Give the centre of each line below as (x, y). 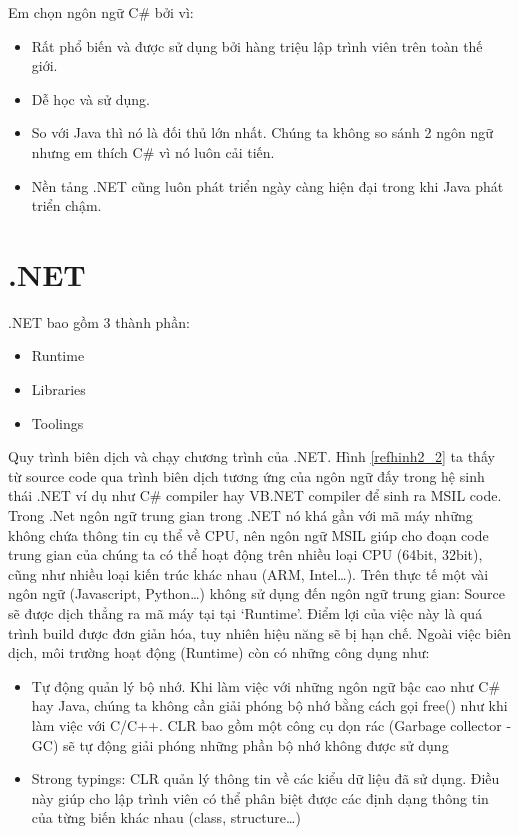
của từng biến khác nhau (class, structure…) (166, 817)
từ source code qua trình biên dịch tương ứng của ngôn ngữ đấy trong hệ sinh (246, 475)
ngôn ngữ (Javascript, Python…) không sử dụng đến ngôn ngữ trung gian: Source (257, 593)
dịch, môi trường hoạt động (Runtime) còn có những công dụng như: (219, 652)
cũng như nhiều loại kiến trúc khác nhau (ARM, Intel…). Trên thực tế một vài (248, 573)
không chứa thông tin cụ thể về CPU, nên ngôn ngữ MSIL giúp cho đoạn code (248, 534)
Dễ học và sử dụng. (90, 98)
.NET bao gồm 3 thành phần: (99, 321)
